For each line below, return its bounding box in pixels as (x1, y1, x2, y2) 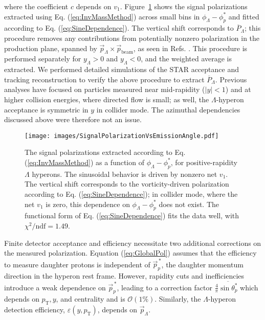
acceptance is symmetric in (4, 104, 89, 115)
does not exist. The (159, 198, 219, 209)
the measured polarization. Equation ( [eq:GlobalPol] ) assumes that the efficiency (4, 247, 257, 258)
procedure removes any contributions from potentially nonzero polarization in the (4, 32, 260, 43)
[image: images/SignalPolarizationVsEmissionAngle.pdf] (25, 132, 219, 140)
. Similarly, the (154, 293, 201, 304)
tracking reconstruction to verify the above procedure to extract (4, 74, 205, 84)
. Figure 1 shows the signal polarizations (120, 1, 248, 11)
